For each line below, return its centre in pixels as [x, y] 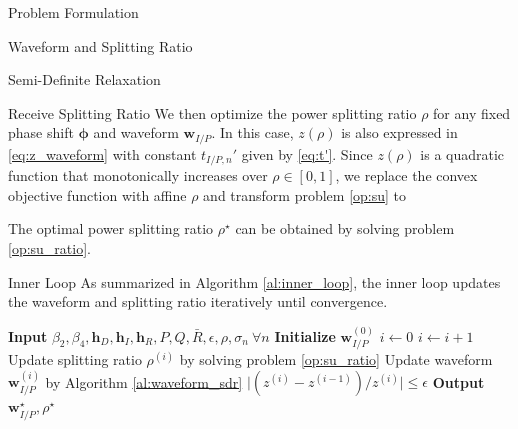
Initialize [305, 335]
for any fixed [472, 112]
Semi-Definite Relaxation [84, 79]
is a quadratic [462, 153]
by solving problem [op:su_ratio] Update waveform [336, 359]
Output [458, 381]
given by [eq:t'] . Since [307, 153]
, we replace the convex [406, 175]
